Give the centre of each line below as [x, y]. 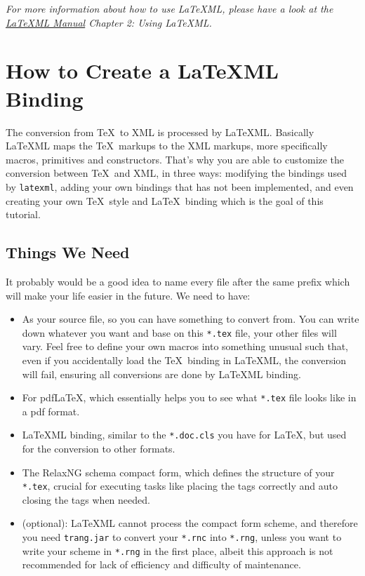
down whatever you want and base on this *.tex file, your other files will [179, 332]
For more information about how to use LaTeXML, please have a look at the [170, 8]
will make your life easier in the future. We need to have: [128, 295]
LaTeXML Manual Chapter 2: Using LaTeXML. [109, 22]
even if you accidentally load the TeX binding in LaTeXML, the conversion [184, 360]
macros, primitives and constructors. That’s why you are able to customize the [175, 159]
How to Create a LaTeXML [142, 71]
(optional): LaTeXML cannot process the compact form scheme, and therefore [190, 523]
